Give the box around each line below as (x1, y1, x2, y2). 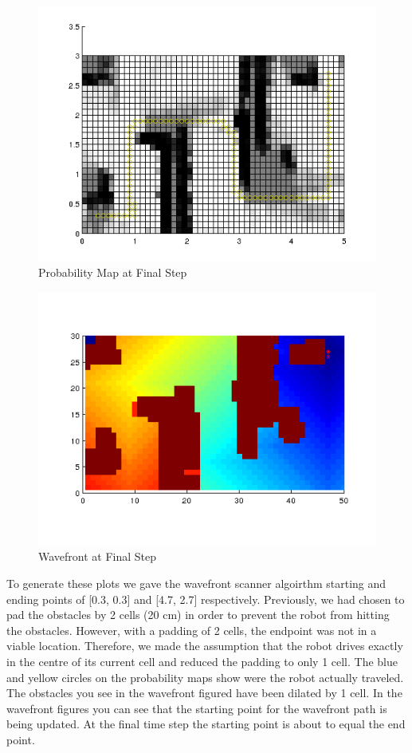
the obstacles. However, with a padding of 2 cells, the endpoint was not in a (6, 621, 377, 638)
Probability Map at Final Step (38, 264, 187, 281)
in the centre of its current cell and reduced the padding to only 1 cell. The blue (6, 653, 398, 669)
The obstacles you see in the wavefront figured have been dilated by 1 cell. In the (6, 684, 402, 701)
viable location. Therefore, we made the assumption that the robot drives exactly (6, 637, 403, 654)
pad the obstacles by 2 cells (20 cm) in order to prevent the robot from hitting (6, 606, 390, 623)
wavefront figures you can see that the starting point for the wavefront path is (6, 700, 387, 716)
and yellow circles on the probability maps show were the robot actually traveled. (6, 668, 404, 685)
